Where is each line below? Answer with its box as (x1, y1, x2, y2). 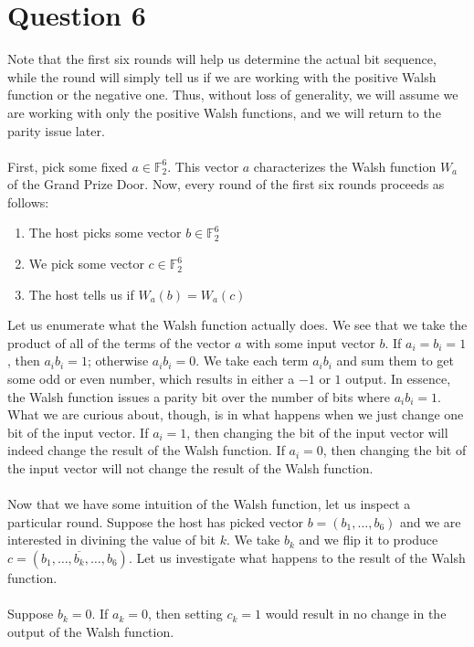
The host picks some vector (28, 223, 182, 242)
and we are (400, 512, 461, 531)
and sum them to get (336, 351, 454, 370)
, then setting (148, 604, 223, 623)
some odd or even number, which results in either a (7, 369, 295, 388)
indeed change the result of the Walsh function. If (7, 440, 285, 460)
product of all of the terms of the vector (7, 333, 231, 352)
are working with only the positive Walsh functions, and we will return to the (7, 102, 441, 122)
